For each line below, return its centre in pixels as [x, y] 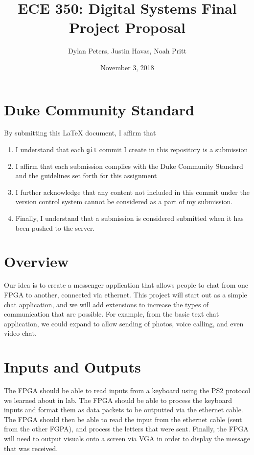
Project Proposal [127, 27]
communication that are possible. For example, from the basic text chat [112, 314]
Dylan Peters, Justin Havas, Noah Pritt [127, 51]
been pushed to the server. [55, 227]
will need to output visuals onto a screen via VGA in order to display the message [127, 439]
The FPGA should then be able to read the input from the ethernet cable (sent [123, 419]
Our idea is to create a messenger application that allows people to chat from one [126, 285]
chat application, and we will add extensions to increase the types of [106, 304]
